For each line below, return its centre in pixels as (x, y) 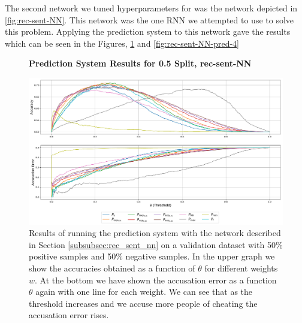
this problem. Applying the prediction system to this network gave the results (148, 31)
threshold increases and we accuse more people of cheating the (143, 303)
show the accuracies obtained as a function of (112, 268)
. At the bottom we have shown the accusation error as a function (156, 280)
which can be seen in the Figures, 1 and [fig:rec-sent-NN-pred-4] (122, 43)
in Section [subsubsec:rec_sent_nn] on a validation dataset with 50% (156, 244)
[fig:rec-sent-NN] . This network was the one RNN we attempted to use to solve (150, 19)
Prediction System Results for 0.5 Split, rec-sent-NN (140, 63)
